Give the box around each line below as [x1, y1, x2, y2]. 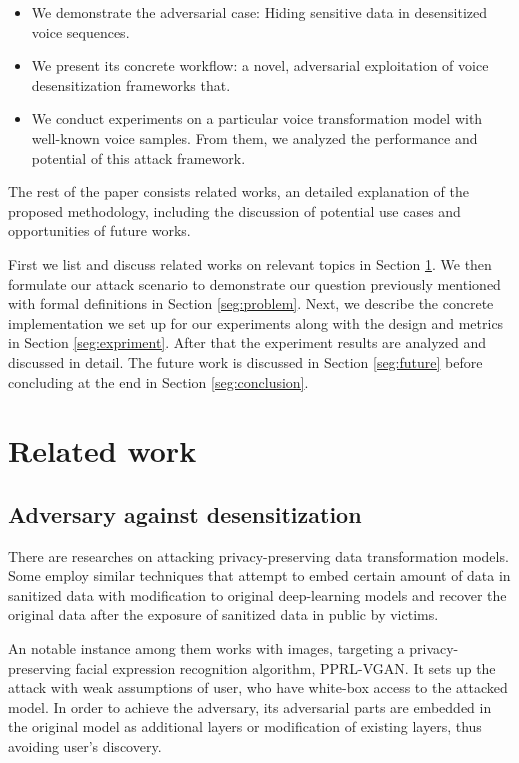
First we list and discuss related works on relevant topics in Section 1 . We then [8, 253, 492, 274]
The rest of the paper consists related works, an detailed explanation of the [8, 181, 469, 202]
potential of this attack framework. [31, 147, 246, 168]
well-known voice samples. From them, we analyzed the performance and [31, 127, 478, 148]
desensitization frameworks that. [31, 74, 231, 95]
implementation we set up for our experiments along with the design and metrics [8, 312, 504, 333]
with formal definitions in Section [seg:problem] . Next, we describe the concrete [8, 293, 494, 314]
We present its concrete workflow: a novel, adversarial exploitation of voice [31, 55, 489, 76]
